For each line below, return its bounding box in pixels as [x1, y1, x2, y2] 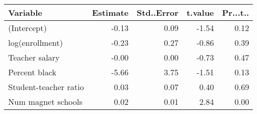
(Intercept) [8, 22, 47, 34]
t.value [186, 7, 214, 18]
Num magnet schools [8, 96, 83, 107]
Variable [8, 7, 42, 18]
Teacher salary [8, 51, 60, 63]
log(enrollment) [8, 37, 63, 48]
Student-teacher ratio [8, 81, 84, 93]
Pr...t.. [222, 7, 249, 18]
